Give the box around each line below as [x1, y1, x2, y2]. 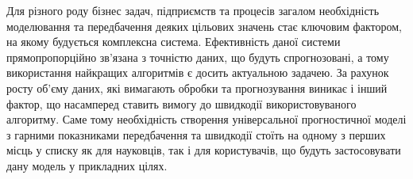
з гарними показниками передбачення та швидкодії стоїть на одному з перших [6, 126, 386, 143]
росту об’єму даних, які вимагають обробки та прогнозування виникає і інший [6, 79, 388, 96]
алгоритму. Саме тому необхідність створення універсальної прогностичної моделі [6, 111, 407, 128]
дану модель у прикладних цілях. [6, 157, 168, 173]
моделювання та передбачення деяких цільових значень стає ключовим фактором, [6, 17, 402, 34]
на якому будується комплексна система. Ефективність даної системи [6, 33, 341, 50]
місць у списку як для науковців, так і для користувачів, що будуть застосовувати [6, 142, 401, 158]
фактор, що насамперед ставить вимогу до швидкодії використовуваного [6, 95, 357, 112]
